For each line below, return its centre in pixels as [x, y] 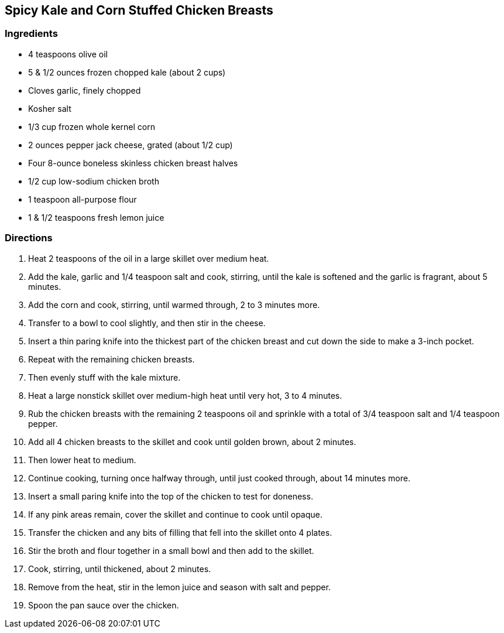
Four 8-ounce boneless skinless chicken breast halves [133, 163]
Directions [29, 238]
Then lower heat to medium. [82, 460]
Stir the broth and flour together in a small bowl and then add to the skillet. [171, 550]
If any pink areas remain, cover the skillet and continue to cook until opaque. [175, 514]
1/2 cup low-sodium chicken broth [94, 181]
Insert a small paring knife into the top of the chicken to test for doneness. [171, 496]
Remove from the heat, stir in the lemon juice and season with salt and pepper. [179, 587]
